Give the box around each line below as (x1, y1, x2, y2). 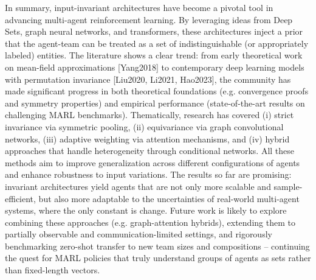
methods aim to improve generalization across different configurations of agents (5, 156, 300, 169)
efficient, (5, 192, 36, 205)
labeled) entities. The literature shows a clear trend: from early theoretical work (5, 49, 303, 61)
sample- (273, 180, 303, 192)
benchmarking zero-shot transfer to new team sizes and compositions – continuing (5, 239, 310, 252)
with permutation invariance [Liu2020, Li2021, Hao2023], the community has (5, 72, 291, 85)
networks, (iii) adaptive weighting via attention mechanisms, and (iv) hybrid (5, 132, 290, 145)
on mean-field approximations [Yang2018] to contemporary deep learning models (5, 60, 304, 73)
